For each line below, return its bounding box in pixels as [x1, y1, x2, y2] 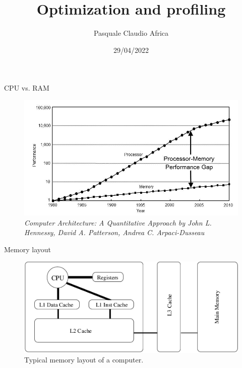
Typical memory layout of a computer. [24, 354, 144, 365]
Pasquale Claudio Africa [93, 28, 169, 38]
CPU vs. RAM [4, 83, 49, 93]
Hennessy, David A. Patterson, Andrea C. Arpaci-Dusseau [24, 227, 205, 238]
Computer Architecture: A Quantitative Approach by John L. [24, 217, 212, 228]
